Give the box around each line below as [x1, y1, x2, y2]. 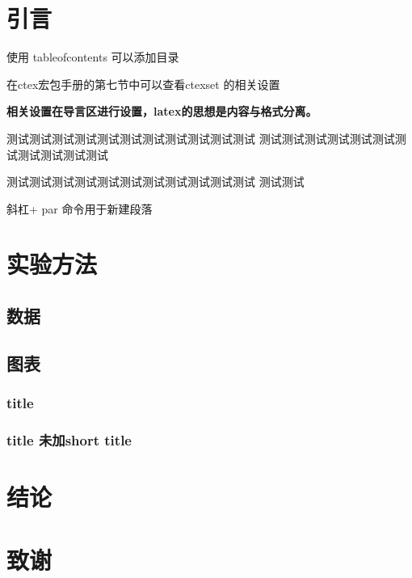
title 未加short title [6, 429, 132, 449]
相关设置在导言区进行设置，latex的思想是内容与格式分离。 [6, 103, 317, 120]
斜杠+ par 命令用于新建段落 [6, 200, 153, 217]
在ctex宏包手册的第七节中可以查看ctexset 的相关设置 [6, 75, 280, 92]
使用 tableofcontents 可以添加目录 [6, 49, 179, 65]
